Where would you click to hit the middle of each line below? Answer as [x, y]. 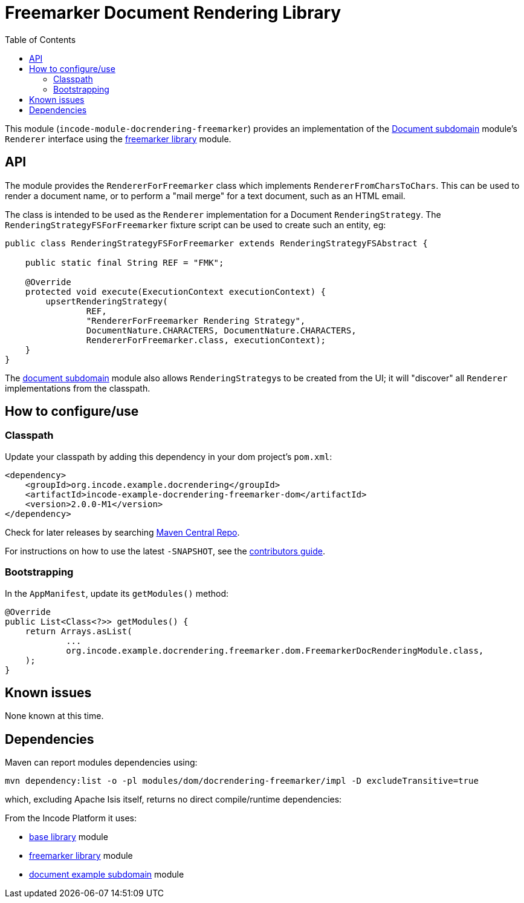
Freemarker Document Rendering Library [173, 13]
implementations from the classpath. [78, 388]
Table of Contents [40, 39]
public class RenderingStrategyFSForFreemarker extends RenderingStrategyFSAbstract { [216, 243]
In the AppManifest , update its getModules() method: [117, 593]
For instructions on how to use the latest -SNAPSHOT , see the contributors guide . [165, 551]
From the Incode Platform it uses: [71, 818]
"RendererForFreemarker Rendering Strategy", [196, 320]
